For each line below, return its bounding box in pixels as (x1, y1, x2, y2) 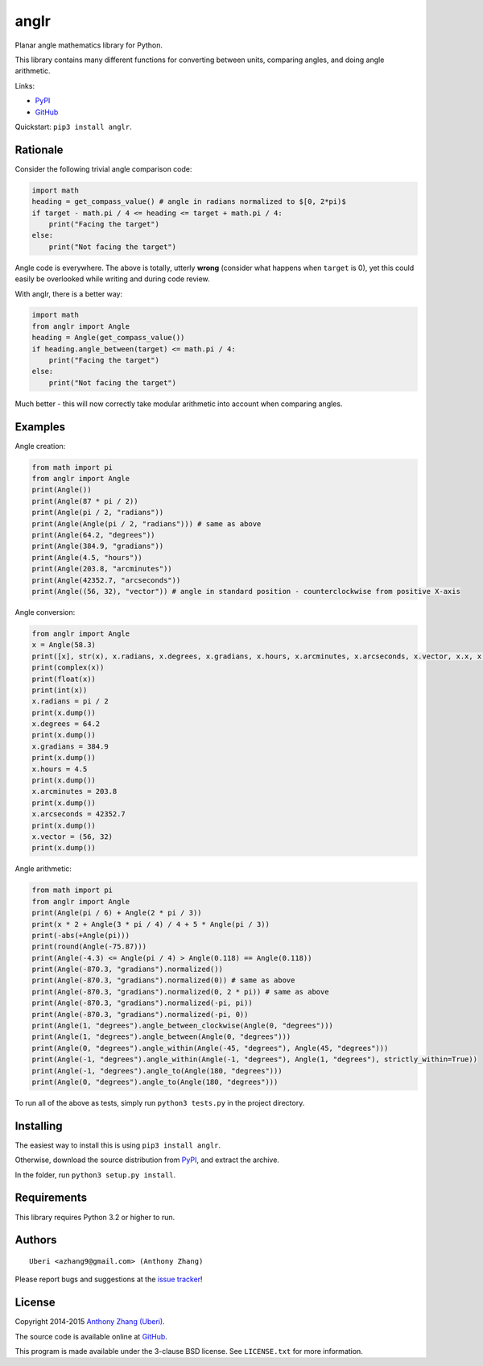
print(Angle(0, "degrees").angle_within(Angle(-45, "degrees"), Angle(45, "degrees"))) (31, 1044, 389, 1053)
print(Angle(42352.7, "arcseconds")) (31, 575, 181, 584)
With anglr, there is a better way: (14, 289, 123, 298)
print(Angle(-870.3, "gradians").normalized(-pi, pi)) (31, 999, 253, 1007)
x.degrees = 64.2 (31, 720, 101, 729)
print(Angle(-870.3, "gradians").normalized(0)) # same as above (31, 976, 295, 985)
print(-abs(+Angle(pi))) (31, 931, 130, 940)
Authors (14, 1233, 57, 1247)
